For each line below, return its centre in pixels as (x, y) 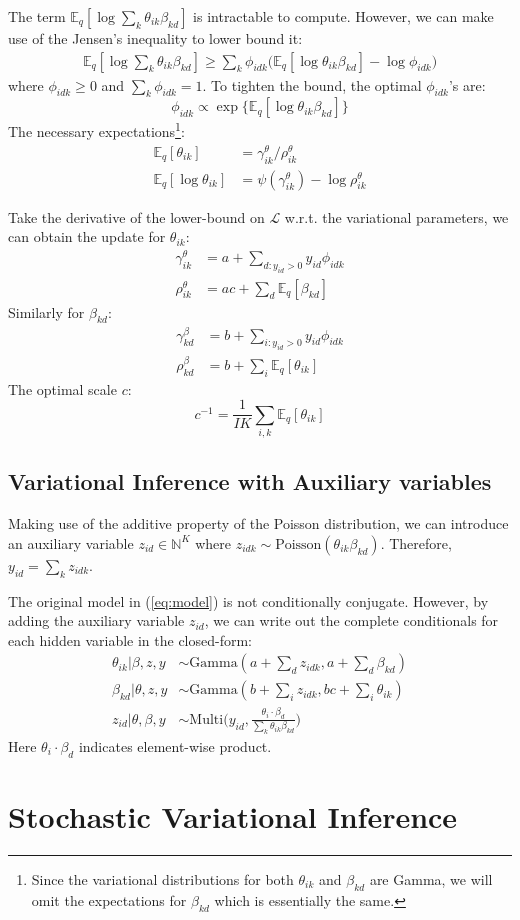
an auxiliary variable (71, 542)
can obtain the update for (87, 236)
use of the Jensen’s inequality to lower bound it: (155, 38)
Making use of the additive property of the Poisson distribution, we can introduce (258, 523)
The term (37, 16)
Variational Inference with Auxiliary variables (250, 481)
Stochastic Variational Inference (233, 815)
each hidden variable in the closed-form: (130, 639)
